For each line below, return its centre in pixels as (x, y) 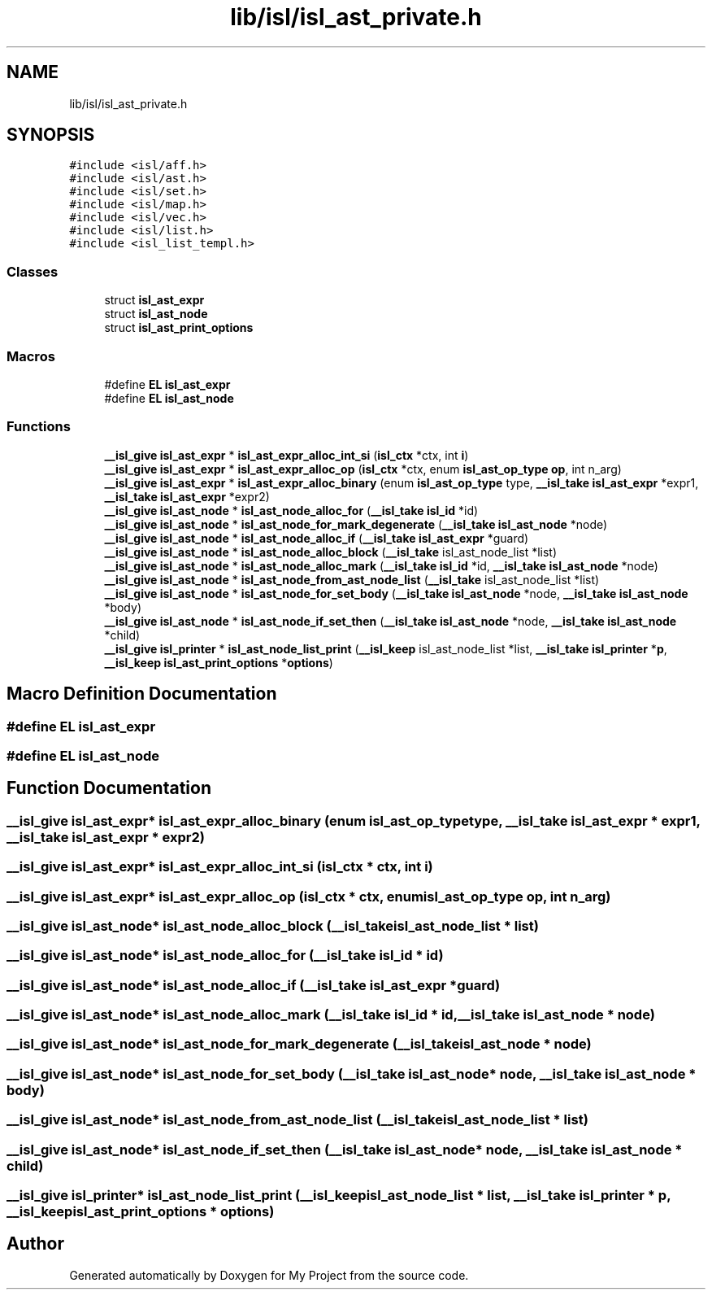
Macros (31, 356)
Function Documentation (109, 788)
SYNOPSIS (51, 135)
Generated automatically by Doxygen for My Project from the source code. (269, 1275)
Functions (39, 427)
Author (35, 1244)
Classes (33, 271)
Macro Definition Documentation (142, 694)
